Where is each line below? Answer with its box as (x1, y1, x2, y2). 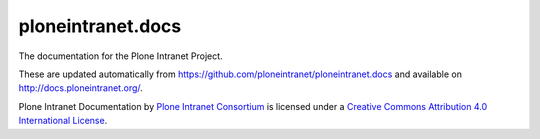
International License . (18, 115, 108, 127)
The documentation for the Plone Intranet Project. (18, 50, 224, 62)
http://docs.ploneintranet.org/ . (18, 82, 144, 94)
